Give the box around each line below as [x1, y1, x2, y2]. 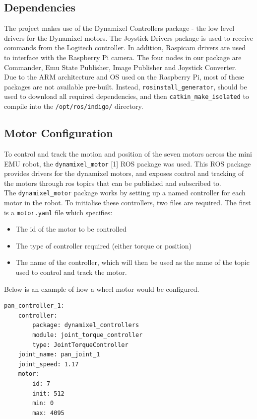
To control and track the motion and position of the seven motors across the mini [4, 148, 252, 159]
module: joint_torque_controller [32, 332, 143, 339]
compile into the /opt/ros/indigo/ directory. [4, 101, 143, 111]
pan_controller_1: [4, 302, 64, 310]
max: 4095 [32, 409, 64, 417]
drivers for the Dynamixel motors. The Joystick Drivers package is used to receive [4, 32, 253, 43]
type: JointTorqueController [32, 341, 128, 348]
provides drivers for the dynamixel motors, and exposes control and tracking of [4, 168, 244, 178]
